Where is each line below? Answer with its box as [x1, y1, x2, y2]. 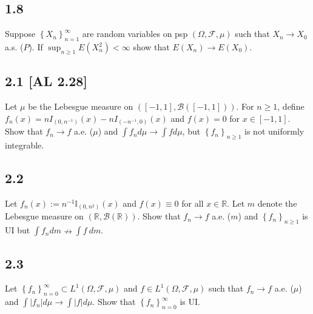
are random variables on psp [82, 27, 188, 40]
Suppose [5, 27, 36, 40]
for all [181, 196, 204, 209]
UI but [5, 224, 30, 236]
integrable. [5, 139, 44, 152]
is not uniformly [244, 125, 305, 138]
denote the [257, 196, 297, 209]
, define [277, 100, 305, 113]
